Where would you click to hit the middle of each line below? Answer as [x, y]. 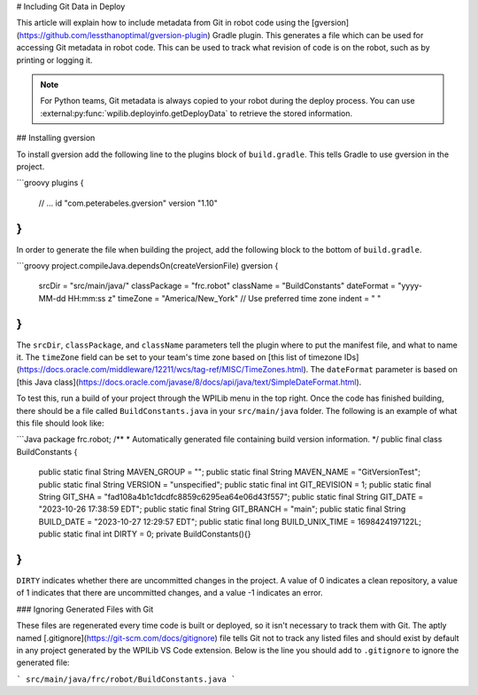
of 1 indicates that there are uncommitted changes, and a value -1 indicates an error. [170, 593]
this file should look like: [61, 423]
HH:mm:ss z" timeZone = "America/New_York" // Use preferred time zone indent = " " [224, 298]
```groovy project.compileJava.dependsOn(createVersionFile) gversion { [147, 265]
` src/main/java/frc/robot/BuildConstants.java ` [126, 679]
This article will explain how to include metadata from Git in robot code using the [163, 23]
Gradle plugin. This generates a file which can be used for [318, 35]
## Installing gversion [56, 138]
